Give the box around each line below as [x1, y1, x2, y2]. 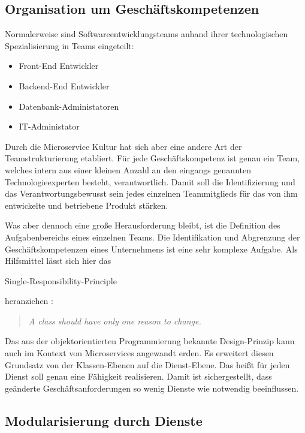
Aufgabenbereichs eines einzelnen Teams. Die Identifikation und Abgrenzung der [5, 230, 300, 243]
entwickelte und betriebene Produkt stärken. [5, 199, 168, 211]
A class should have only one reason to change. [28, 314, 201, 327]
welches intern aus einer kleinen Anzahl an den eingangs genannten [5, 163, 251, 176]
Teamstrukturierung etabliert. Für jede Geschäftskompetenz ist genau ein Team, [5, 152, 300, 164]
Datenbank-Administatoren [19, 100, 119, 112]
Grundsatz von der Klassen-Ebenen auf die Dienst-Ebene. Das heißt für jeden [5, 358, 290, 371]
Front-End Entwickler [19, 59, 99, 72]
